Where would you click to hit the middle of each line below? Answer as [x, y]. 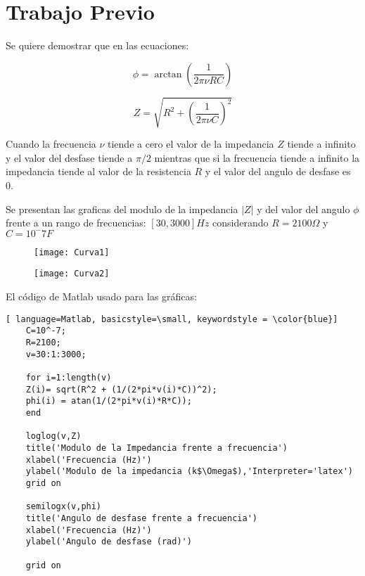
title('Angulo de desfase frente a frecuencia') [141, 518]
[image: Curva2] [72, 274]
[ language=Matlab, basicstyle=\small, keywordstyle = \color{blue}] [172, 319]
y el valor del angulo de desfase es [278, 171]
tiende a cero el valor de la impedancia [191, 144]
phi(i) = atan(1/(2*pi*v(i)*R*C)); [109, 401]
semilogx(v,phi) [64, 507]
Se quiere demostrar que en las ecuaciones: [97, 45]
